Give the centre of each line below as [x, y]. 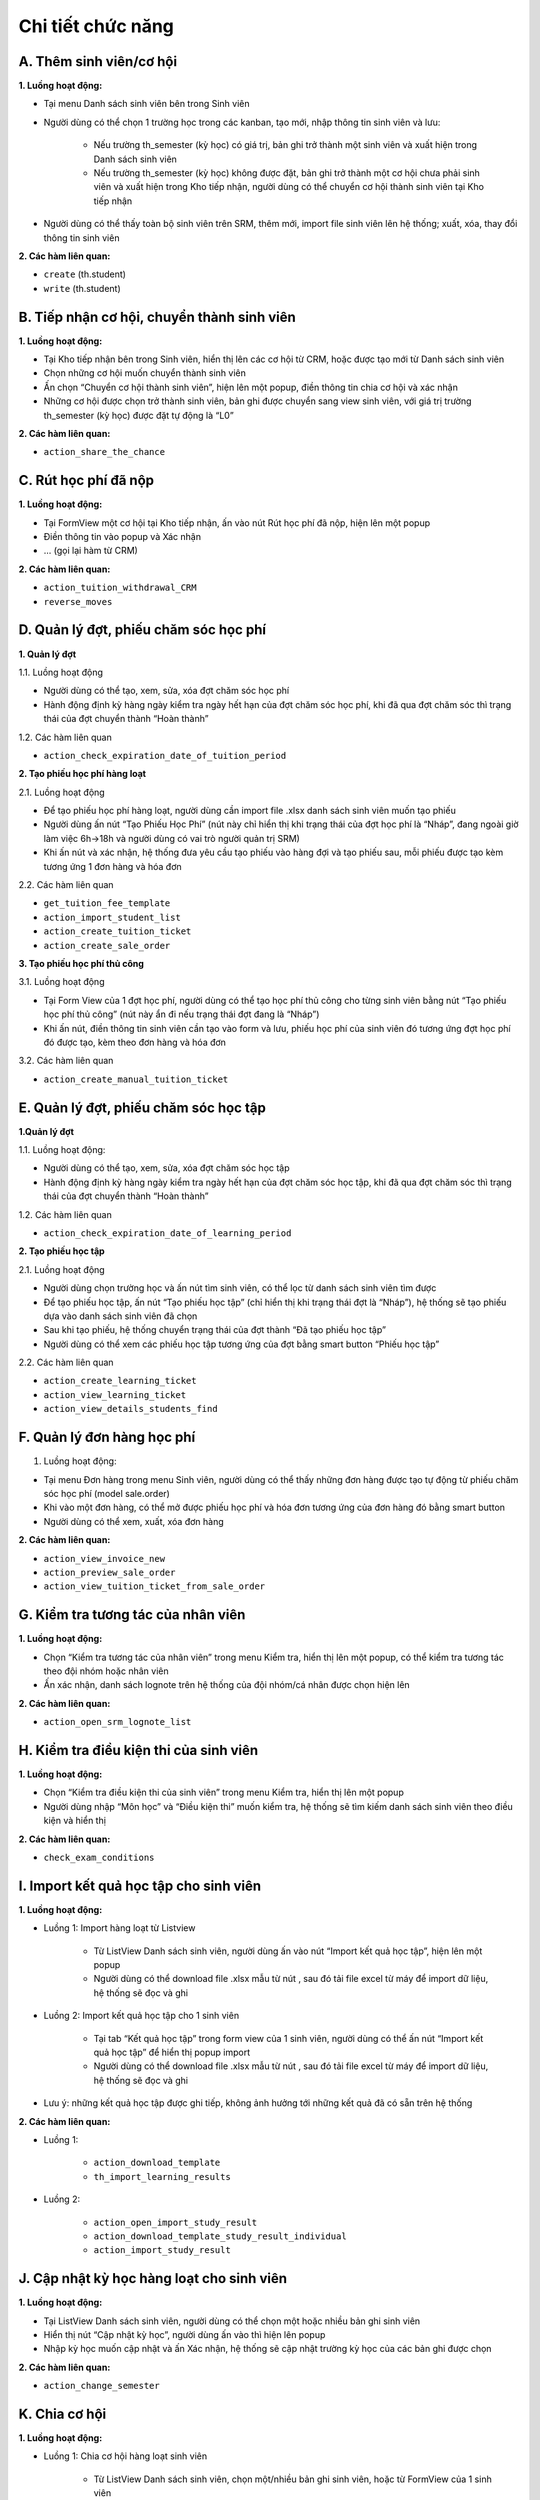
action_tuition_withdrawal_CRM [120, 588]
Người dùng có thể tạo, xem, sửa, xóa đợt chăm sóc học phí [166, 691]
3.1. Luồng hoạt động [61, 982]
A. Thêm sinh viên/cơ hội [98, 61]
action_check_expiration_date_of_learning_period [167, 1233]
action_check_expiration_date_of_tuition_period [165, 755]
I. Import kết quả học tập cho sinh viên [140, 1885]
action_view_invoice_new [104, 1558]
